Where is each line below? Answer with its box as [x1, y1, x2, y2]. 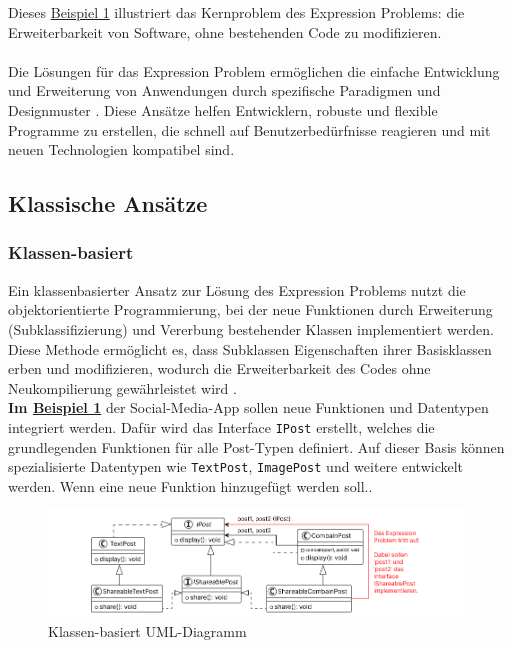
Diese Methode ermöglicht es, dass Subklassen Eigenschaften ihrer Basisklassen [8, 338, 492, 359]
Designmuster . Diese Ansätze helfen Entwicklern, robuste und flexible [8, 99, 438, 120]
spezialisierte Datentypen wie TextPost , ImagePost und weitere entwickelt [8, 456, 464, 477]
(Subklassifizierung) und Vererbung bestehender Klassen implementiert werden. [8, 318, 494, 339]
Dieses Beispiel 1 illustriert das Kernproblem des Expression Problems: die [8, 2, 465, 22]
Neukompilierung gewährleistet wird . [8, 377, 237, 398]
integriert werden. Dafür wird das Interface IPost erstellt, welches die [8, 416, 435, 437]
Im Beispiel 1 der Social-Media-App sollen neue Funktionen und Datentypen [8, 397, 489, 418]
